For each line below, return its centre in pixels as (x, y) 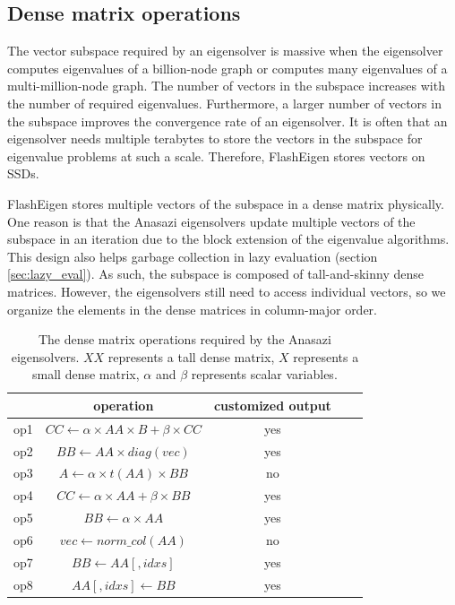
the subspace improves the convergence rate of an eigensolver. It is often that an (227, 121)
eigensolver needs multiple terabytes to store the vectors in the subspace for (215, 138)
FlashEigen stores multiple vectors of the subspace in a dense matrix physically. (226, 203)
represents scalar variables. (264, 374)
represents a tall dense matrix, (191, 356)
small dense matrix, (86, 374)
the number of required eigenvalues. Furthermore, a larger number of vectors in (224, 103)
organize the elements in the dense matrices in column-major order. (192, 309)
